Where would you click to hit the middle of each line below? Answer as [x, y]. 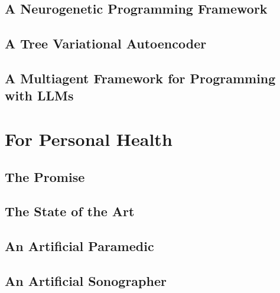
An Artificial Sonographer [86, 280]
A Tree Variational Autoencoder [106, 43]
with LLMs [39, 95]
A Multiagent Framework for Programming [140, 78]
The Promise [45, 176]
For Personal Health [89, 139]
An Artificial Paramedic [79, 246]
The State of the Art [70, 211]
